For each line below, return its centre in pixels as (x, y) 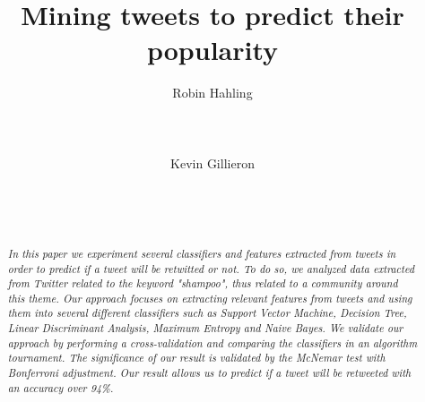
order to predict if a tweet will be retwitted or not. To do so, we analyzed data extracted (211, 268)
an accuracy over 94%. (61, 387)
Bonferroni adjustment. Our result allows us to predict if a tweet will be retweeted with (209, 373)
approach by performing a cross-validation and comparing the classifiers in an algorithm (212, 342)
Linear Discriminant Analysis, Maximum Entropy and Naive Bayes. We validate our (205, 328)
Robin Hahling (212, 93)
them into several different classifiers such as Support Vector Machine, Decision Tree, (207, 313)
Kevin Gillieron (212, 163)
